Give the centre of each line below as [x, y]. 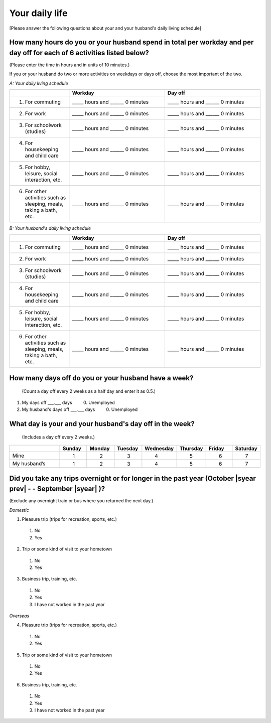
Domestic [19, 510]
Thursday [191, 449]
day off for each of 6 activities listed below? [79, 53]
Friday [216, 449]
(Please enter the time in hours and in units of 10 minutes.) [70, 65]
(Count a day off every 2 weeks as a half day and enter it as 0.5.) [89, 391]
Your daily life [38, 13]
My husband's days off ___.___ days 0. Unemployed [80, 409]
